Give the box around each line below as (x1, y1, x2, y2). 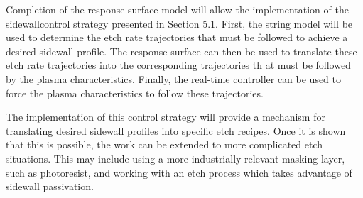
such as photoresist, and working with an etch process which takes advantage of (6, 165, 352, 180)
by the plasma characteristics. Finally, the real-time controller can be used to (6, 71, 342, 86)
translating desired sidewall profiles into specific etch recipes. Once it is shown (6, 123, 346, 138)
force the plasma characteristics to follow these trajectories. (6, 85, 264, 100)
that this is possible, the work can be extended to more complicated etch (6, 137, 323, 152)
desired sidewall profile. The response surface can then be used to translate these (6, 43, 357, 58)
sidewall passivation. (6, 179, 94, 194)
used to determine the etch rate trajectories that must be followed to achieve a (6, 30, 348, 45)
